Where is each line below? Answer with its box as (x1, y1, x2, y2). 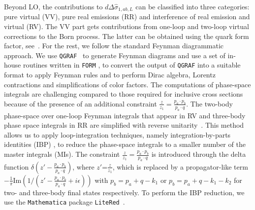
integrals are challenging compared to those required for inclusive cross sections (4, 89, 243, 99)
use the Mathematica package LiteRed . (4, 197, 125, 207)
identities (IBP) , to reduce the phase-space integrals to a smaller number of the (4, 139, 246, 149)
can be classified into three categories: (135, 1, 250, 11)
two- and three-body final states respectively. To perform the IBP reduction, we (4, 187, 245, 197)
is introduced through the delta (151, 149, 246, 159)
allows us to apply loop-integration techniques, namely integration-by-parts (4, 129, 231, 140)
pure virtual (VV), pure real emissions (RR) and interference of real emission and (4, 11, 250, 22)
